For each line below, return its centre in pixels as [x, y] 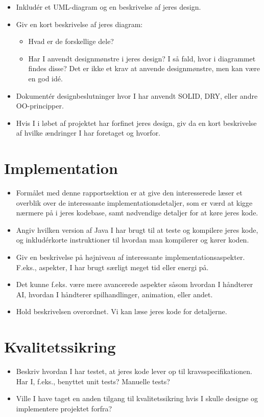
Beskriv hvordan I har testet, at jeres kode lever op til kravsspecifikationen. [134, 371]
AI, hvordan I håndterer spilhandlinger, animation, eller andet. [114, 294]
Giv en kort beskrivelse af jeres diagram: [79, 24]
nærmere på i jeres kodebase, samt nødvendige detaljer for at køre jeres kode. [137, 213]
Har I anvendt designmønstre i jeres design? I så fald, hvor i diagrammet [142, 58]
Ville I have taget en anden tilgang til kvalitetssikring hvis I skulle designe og [137, 398]
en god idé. [45, 78]
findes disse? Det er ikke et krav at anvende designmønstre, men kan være [144, 68]
